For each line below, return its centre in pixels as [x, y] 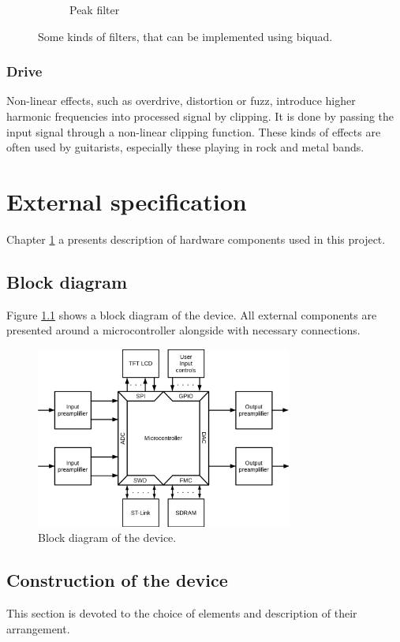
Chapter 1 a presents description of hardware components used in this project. [196, 239]
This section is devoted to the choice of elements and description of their [182, 613]
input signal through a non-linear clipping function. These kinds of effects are [194, 131]
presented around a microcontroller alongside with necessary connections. [183, 330]
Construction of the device [117, 580]
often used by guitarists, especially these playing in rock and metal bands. [185, 147]
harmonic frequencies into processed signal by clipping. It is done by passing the [200, 116]
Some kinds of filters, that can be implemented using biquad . [185, 36]
